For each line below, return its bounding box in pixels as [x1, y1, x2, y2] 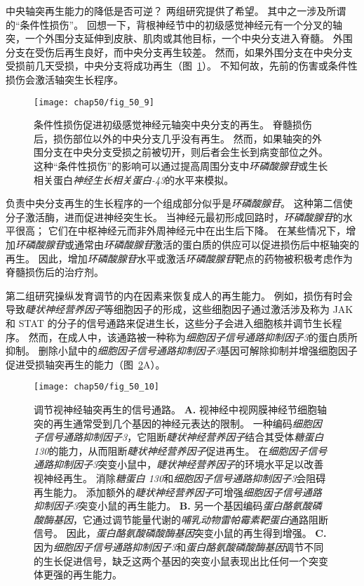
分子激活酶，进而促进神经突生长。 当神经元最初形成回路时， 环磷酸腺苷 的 [6, 209, 343, 224]
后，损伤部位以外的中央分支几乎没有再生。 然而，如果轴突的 [34, 131, 312, 145]
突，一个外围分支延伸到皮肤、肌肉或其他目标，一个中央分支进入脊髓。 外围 [6, 31, 353, 46]
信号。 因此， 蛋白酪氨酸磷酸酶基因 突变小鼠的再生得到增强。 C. [34, 526, 327, 540]
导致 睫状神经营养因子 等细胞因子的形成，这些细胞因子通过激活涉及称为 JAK [6, 302, 353, 317]
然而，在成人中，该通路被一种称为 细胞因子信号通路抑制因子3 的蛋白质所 [28, 329, 358, 344]
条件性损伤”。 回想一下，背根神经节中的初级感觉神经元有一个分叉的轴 [20, 17, 342, 32]
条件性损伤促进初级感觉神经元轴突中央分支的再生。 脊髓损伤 [34, 117, 312, 132]
